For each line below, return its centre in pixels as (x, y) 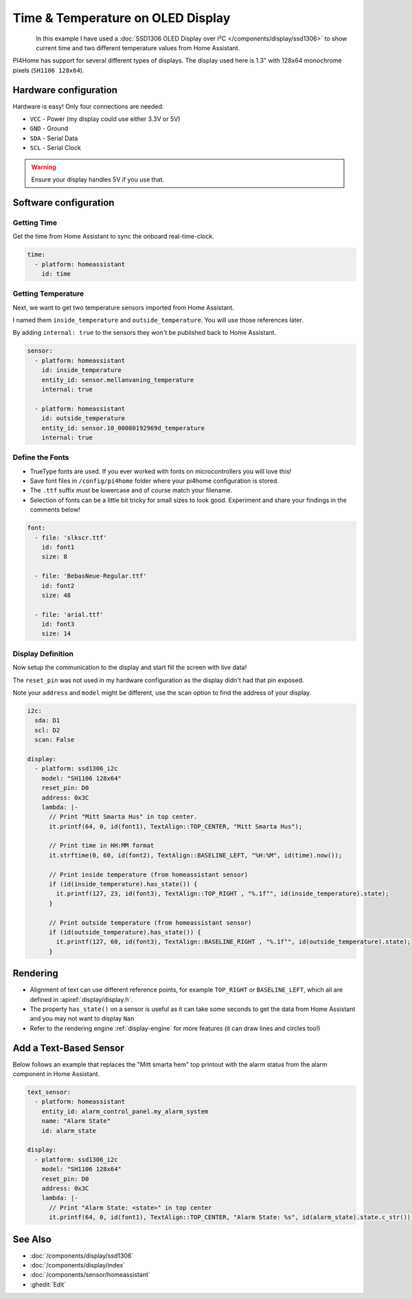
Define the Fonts (41, 457)
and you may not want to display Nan (82, 1018)
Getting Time (35, 222)
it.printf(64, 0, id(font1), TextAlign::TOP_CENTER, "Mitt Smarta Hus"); (176, 826)
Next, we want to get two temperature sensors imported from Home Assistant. (124, 307)
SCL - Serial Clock (56, 148)
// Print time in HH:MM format (102, 845)
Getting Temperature (48, 294)
